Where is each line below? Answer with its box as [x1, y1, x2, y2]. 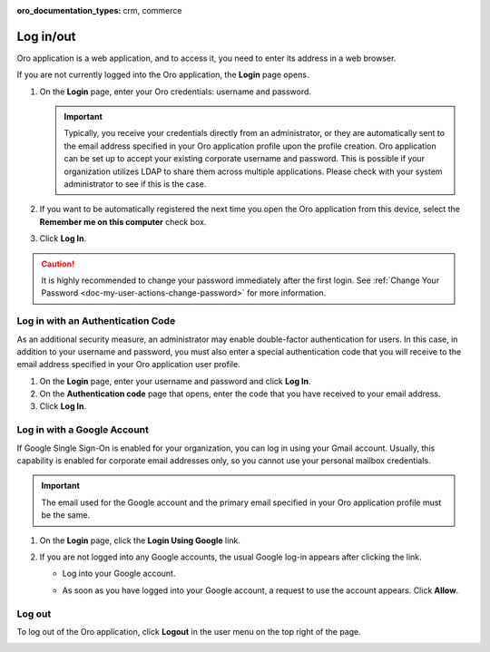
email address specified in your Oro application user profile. [16, 359, 240, 370]
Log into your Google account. [62, 568, 176, 579]
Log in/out [16, 28, 76, 44]
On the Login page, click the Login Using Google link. [39, 535, 240, 546]
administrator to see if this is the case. [64, 179, 207, 190]
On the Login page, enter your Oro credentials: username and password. [39, 86, 312, 97]
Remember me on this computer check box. [39, 216, 207, 227]
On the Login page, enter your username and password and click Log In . [39, 375, 312, 386]
